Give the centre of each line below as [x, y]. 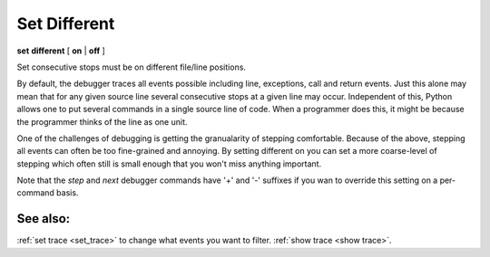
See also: [44, 219]
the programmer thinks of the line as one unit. [102, 121]
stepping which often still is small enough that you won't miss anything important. [169, 164]
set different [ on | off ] [61, 51]
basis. [67, 193]
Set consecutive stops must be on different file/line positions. [132, 67]
